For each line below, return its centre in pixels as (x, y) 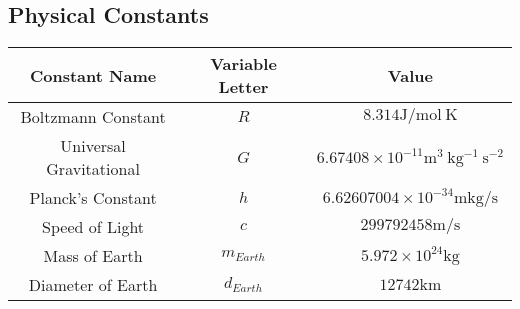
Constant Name (93, 75)
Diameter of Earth (93, 285)
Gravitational (93, 169)
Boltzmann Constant (93, 117)
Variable (243, 64)
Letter (243, 87)
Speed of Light (93, 227)
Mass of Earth (93, 256)
